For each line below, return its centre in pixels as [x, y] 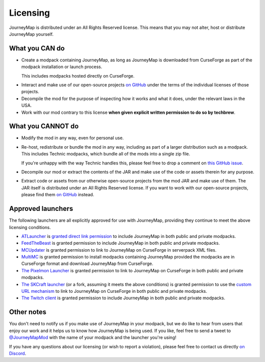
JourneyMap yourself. [31, 34]
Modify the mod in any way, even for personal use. [73, 138]
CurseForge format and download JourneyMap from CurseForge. [87, 264]
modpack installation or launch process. [62, 67]
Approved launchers [41, 209]
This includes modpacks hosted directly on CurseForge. [78, 76]
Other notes [28, 312]
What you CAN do [37, 48]
